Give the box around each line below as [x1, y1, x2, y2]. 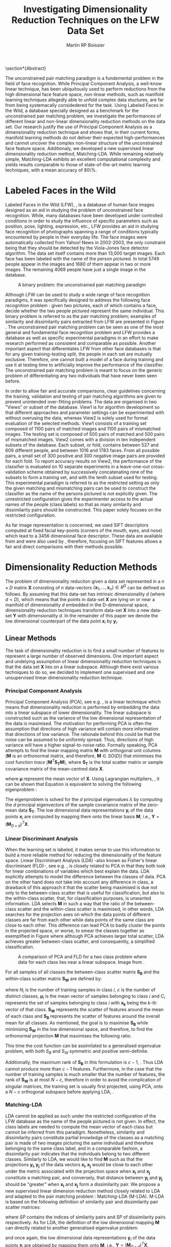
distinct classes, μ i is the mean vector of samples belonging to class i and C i [5, 993, 165, 1000]
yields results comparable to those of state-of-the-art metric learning [5, 161, 151, 167]
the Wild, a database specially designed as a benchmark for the [5, 107, 139, 113]
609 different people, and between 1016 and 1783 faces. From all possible [5, 447, 160, 453]
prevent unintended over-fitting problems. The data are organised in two [5, 398, 157, 405]
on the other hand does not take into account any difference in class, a [5, 879, 154, 885]
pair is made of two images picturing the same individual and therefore [5, 1140, 154, 1146]
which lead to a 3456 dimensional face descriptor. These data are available [5, 532, 163, 539]
